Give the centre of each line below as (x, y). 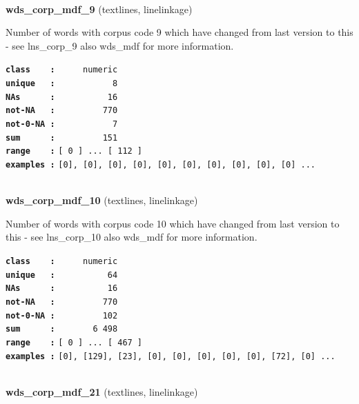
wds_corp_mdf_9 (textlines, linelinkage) (99, 9)
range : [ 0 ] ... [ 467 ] (74, 342)
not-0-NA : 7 (62, 124)
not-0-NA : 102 (62, 315)
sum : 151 (62, 138)
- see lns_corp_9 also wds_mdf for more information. (120, 45)
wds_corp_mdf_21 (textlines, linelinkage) (102, 391)
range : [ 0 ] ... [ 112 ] (74, 151)
